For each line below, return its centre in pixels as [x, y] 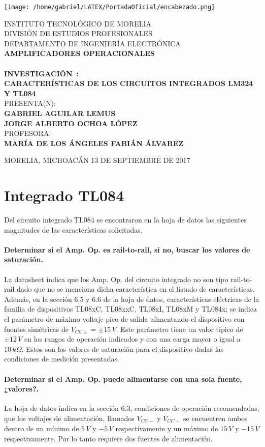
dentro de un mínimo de [42, 428]
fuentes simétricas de [37, 329]
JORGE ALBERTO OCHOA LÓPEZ [71, 123]
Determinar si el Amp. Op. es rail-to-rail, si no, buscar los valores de [127, 249]
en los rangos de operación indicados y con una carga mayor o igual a [132, 339]
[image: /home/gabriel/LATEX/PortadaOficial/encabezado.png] [110, 7]
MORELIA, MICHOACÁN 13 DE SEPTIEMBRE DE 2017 [97, 160]
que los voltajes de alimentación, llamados [69, 418]
